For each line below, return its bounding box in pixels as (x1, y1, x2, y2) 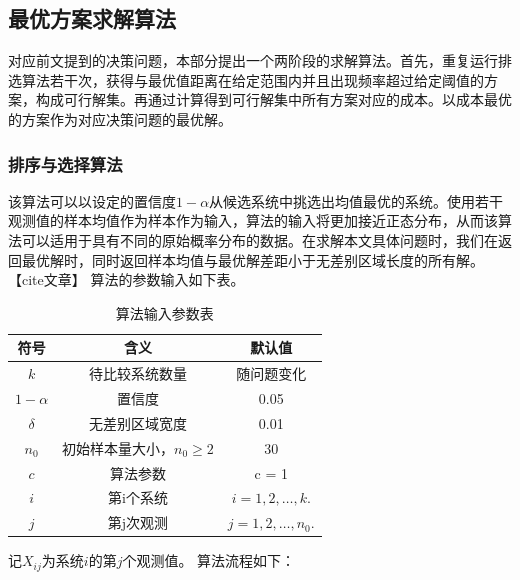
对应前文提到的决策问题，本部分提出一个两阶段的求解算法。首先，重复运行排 (8, 50, 512, 71)
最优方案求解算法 (8, 3, 176, 34)
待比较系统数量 (88, 363, 187, 384)
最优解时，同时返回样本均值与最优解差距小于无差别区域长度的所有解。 (21, 249, 484, 270)
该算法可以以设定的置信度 (8, 190, 176, 211)
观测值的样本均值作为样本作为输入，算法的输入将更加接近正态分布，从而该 (8, 210, 498, 231)
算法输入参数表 (115, 302, 214, 323)
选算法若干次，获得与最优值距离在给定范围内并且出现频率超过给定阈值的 (8, 69, 484, 90)
